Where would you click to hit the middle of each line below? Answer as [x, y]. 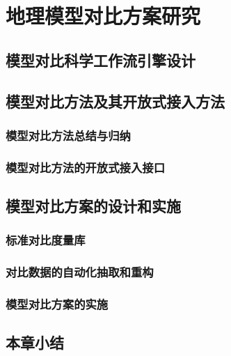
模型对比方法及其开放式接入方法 [115, 101]
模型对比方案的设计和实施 [93, 206]
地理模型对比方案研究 [103, 16]
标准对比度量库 [46, 240]
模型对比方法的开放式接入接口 [86, 167]
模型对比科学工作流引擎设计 [101, 60]
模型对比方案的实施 [57, 304]
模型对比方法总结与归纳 [68, 135]
